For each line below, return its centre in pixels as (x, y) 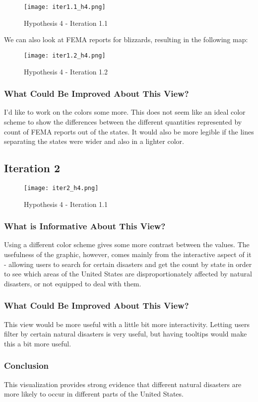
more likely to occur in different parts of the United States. (94, 394)
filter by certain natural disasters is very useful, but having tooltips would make (126, 334)
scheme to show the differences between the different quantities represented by (123, 121)
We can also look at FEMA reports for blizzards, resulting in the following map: (126, 39)
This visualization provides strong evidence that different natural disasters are (123, 384)
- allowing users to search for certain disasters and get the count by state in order (128, 264)
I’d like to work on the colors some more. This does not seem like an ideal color (125, 112)
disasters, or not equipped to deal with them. (73, 283)
